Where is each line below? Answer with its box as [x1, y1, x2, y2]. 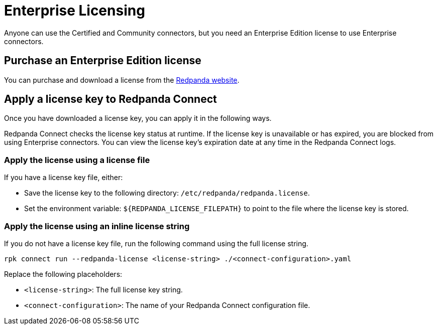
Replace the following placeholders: [4, 269, 123, 278]
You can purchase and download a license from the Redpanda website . [4, 75, 240, 84]
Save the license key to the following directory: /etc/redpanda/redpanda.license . [24, 189, 310, 198]
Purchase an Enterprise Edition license [4, 54, 201, 67]
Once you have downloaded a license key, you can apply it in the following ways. [4, 114, 272, 123]
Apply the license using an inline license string [4, 221, 190, 231]
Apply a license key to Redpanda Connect [4, 93, 217, 106]
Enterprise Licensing [4, 2, 145, 19]
